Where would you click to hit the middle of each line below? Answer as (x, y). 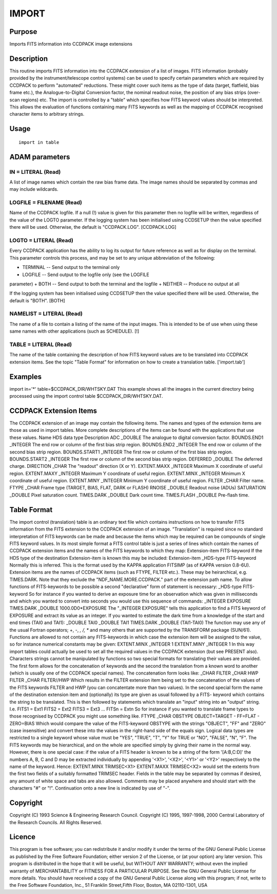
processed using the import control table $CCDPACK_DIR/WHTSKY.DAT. (86, 396)
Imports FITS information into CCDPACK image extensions (71, 44)
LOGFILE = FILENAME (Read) (46, 203)
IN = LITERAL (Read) (35, 172)
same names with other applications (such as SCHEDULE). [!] (74, 331)
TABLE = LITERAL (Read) (41, 344)
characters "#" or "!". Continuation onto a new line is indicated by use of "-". (90, 788)
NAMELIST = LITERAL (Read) (46, 314)
